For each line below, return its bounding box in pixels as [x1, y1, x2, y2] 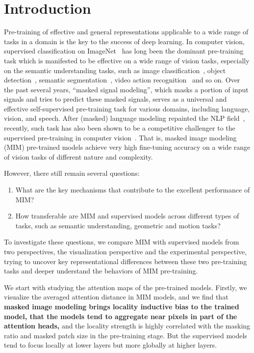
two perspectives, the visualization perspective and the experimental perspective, [4, 246, 247, 256]
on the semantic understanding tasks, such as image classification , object [4, 65, 226, 75]
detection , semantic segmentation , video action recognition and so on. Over [4, 75, 240, 85]
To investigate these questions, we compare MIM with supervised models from [4, 237, 239, 247]
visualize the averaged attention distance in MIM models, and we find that [4, 292, 229, 302]
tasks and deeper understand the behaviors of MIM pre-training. [4, 266, 198, 276]
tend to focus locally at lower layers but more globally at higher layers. [4, 340, 217, 350]
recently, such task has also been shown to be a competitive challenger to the [4, 123, 235, 133]
